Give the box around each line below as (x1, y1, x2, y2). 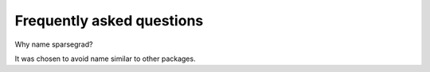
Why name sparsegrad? (14, 40, 93, 49)
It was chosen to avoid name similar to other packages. (14, 54, 196, 63)
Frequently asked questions (14, 12, 204, 29)
